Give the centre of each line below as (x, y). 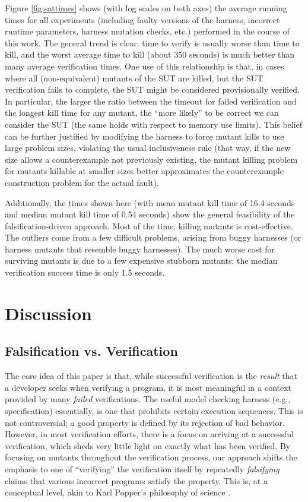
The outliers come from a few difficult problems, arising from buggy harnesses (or (153, 237)
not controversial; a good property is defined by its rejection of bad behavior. (145, 422)
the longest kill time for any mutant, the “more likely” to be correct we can (142, 113)
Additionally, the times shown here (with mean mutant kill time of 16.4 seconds (150, 202)
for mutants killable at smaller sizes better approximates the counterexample (144, 171)
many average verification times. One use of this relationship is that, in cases (145, 66)
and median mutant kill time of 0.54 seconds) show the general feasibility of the (150, 214)
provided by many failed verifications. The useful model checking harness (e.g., (148, 399)
